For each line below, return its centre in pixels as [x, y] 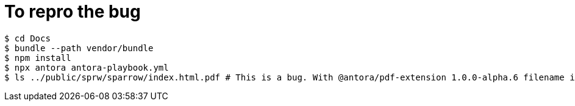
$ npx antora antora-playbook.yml [87, 67]
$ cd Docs [27, 38]
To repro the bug [73, 12]
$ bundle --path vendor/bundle [79, 48]
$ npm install [38, 58]
